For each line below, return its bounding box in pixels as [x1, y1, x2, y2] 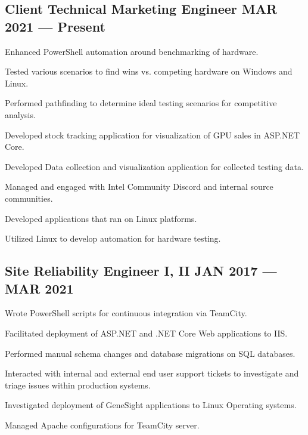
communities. [5, 192, 53, 204]
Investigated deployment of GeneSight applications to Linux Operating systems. [5, 399, 297, 411]
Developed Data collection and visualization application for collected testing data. [5, 160, 304, 172]
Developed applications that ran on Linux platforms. [5, 212, 197, 224]
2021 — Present [5, 17, 105, 35]
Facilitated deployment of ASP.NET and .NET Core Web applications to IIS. [5, 326, 288, 339]
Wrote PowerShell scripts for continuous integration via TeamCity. [5, 307, 247, 319]
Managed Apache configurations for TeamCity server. [5, 418, 200, 431]
